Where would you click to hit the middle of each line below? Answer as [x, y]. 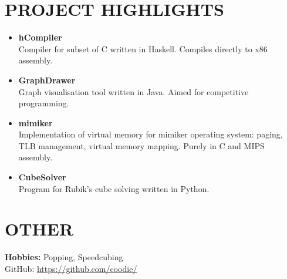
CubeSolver [42, 177]
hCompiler [40, 37]
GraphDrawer [47, 80]
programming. [44, 103]
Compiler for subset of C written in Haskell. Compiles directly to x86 [143, 48]
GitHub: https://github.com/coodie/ [71, 268]
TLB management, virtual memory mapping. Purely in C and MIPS [141, 145]
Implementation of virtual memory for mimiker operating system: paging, [151, 134]
